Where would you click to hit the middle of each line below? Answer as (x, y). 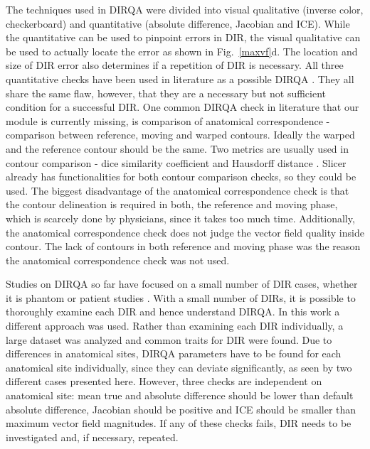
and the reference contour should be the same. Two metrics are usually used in (177, 148)
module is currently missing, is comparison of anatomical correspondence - (168, 120)
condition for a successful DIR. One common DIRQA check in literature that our (183, 107)
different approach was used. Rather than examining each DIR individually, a (175, 326)
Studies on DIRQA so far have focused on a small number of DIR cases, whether (182, 284)
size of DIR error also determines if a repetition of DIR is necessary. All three (175, 65)
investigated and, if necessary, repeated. (92, 437)
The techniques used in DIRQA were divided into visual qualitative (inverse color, (185, 9)
